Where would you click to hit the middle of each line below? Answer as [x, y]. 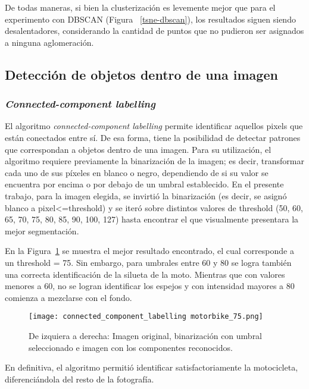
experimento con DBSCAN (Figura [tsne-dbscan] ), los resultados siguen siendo [150, 19]
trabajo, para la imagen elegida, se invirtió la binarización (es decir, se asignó [146, 195]
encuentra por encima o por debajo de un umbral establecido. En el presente [144, 184]
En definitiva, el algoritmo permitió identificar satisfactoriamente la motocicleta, [152, 367]
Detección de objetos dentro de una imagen [141, 74]
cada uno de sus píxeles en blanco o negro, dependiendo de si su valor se [137, 172]
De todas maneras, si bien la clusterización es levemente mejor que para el [140, 7]
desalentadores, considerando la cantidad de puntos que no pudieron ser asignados [154, 31]
